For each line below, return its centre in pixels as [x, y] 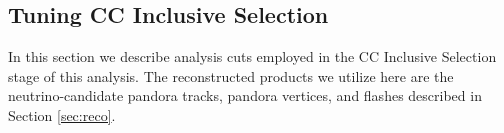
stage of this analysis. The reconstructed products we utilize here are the [231, 75]
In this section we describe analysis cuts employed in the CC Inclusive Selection [252, 56]
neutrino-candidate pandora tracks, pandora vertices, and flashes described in [245, 95]
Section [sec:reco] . [62, 114]
